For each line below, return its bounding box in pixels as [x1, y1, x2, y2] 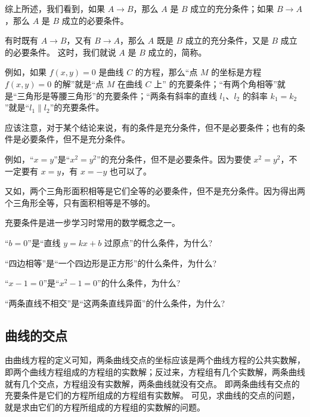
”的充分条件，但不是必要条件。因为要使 [97, 152, 251, 165]
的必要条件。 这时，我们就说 [5, 45, 116, 58]
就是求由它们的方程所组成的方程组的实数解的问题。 [5, 400, 205, 413]
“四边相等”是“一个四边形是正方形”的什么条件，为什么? [5, 256, 217, 269]
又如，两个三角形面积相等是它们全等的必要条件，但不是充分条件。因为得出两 [5, 185, 305, 197]
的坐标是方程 [211, 66, 262, 78]
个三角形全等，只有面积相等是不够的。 [5, 196, 155, 208]
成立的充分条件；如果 [190, 2, 274, 14]
